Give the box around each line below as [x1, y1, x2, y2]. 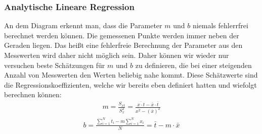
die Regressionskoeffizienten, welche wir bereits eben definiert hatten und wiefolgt [4, 79, 257, 90]
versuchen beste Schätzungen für [4, 59, 105, 70]
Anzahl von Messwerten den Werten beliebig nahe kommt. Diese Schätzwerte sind [4, 70, 258, 80]
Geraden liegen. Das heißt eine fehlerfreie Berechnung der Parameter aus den [4, 40, 243, 50]
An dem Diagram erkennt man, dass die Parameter [4, 20, 162, 31]
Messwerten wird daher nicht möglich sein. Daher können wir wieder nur [4, 50, 229, 60]
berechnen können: [4, 89, 62, 100]
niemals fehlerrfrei [192, 20, 248, 31]
